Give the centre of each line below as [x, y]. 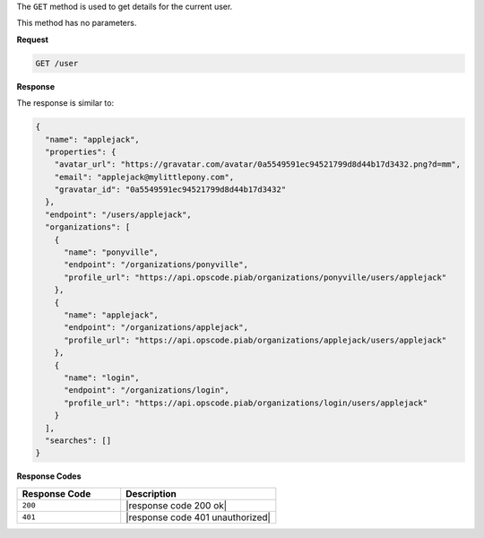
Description [151, 493]
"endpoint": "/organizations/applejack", [156, 328]
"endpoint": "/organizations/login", [147, 390]
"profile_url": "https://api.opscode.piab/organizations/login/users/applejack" [246, 403]
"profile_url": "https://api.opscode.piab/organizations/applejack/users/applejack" [255, 340]
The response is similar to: [65, 103]
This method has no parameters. [77, 23]
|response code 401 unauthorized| [198, 517]
